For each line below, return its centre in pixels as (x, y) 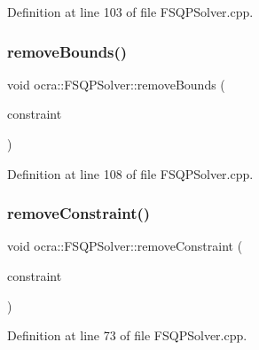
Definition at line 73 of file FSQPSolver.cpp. (127, 335)
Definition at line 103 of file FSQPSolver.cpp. (130, 12)
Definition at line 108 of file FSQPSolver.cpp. (130, 173)
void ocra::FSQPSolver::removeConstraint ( (125, 246)
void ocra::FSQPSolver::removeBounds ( (116, 84)
